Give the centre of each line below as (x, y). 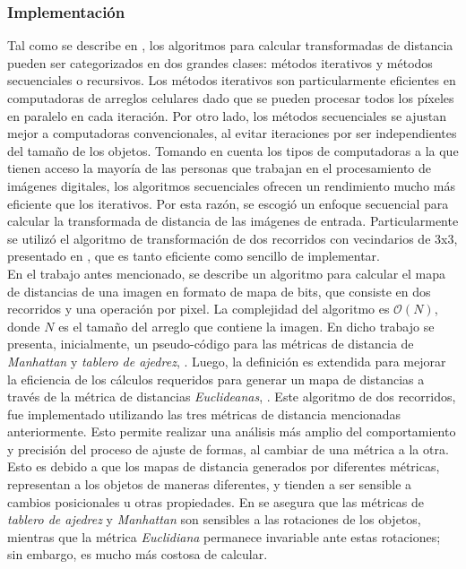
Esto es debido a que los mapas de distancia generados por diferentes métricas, (224, 466)
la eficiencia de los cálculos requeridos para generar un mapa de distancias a (216, 379)
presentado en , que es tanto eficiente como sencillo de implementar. (194, 256)
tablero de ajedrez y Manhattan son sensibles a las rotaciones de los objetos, (214, 519)
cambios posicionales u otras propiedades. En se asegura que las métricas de (216, 501)
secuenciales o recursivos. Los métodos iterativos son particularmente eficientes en (232, 80)
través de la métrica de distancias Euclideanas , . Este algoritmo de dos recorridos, (232, 397)
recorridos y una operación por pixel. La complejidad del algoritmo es (198, 309)
